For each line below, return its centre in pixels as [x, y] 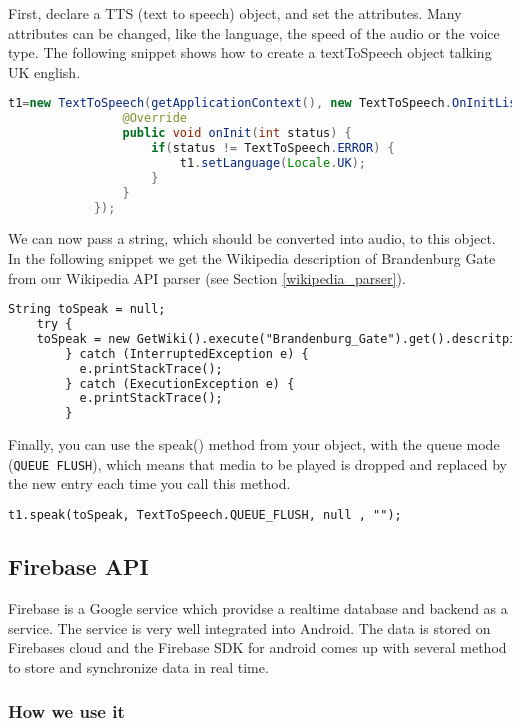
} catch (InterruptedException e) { [187, 353]
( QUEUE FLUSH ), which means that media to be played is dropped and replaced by [257, 463]
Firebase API [78, 566]
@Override [154, 118]
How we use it [66, 711]
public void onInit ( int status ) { [237, 133]
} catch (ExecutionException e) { [180, 383]
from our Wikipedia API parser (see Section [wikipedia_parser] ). [207, 277]
